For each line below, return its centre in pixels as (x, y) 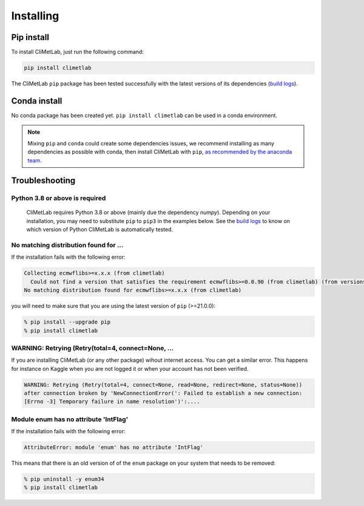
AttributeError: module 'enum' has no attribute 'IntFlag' (113, 448)
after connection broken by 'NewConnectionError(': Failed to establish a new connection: (163, 393)
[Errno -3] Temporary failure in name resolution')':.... (112, 402)
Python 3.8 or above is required (59, 198)
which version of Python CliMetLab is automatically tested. (100, 230)
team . (35, 160)
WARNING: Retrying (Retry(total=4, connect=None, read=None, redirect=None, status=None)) (163, 384)
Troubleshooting (43, 181)
